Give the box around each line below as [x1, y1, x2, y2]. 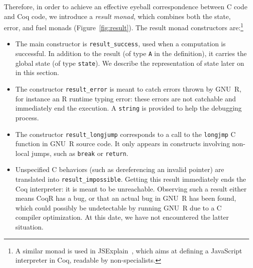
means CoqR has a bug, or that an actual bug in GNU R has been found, [15, 193, 236, 203]
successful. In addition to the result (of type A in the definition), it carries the [15, 48, 247, 58]
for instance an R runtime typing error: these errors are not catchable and [15, 93, 236, 103]
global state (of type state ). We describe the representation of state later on [15, 57, 244, 68]
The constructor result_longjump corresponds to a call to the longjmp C [15, 129, 236, 139]
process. [15, 112, 39, 122]
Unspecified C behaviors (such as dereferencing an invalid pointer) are [15, 164, 224, 174]
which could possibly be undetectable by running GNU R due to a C [15, 202, 222, 212]
